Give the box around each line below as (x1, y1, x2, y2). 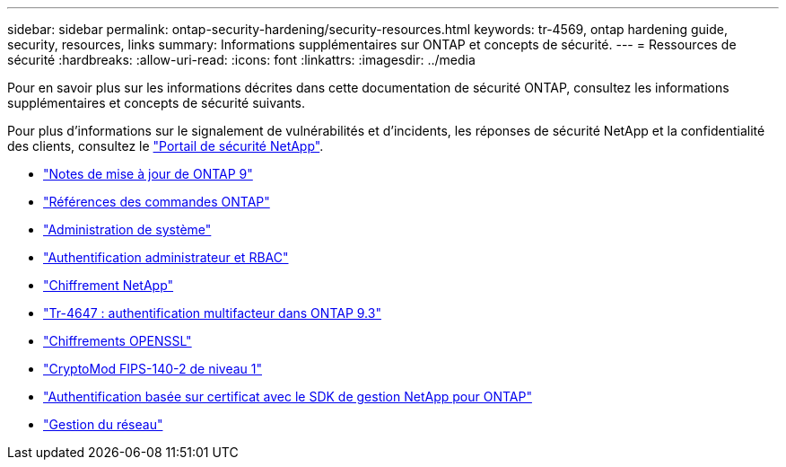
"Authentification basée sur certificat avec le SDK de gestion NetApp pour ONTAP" (43, 389, 532, 404)
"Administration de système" (43, 222, 212, 237)
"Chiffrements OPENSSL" (43, 333, 192, 348)
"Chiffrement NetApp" (43, 278, 174, 293)
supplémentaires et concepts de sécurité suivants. (7, 95, 306, 110)
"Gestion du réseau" (43, 417, 163, 432)
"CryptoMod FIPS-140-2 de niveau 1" (43, 361, 262, 376)
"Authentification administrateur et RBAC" (43, 250, 289, 265)
